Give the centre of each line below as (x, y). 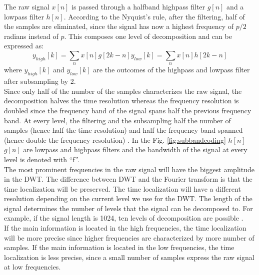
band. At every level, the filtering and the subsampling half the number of (117, 120)
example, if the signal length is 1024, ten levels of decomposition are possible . (124, 218)
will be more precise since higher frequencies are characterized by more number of (129, 237)
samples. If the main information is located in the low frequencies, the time (119, 247)
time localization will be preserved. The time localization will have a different (122, 188)
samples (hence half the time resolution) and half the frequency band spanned (123, 130)
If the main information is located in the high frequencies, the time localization (125, 228)
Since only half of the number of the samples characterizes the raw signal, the (123, 91)
